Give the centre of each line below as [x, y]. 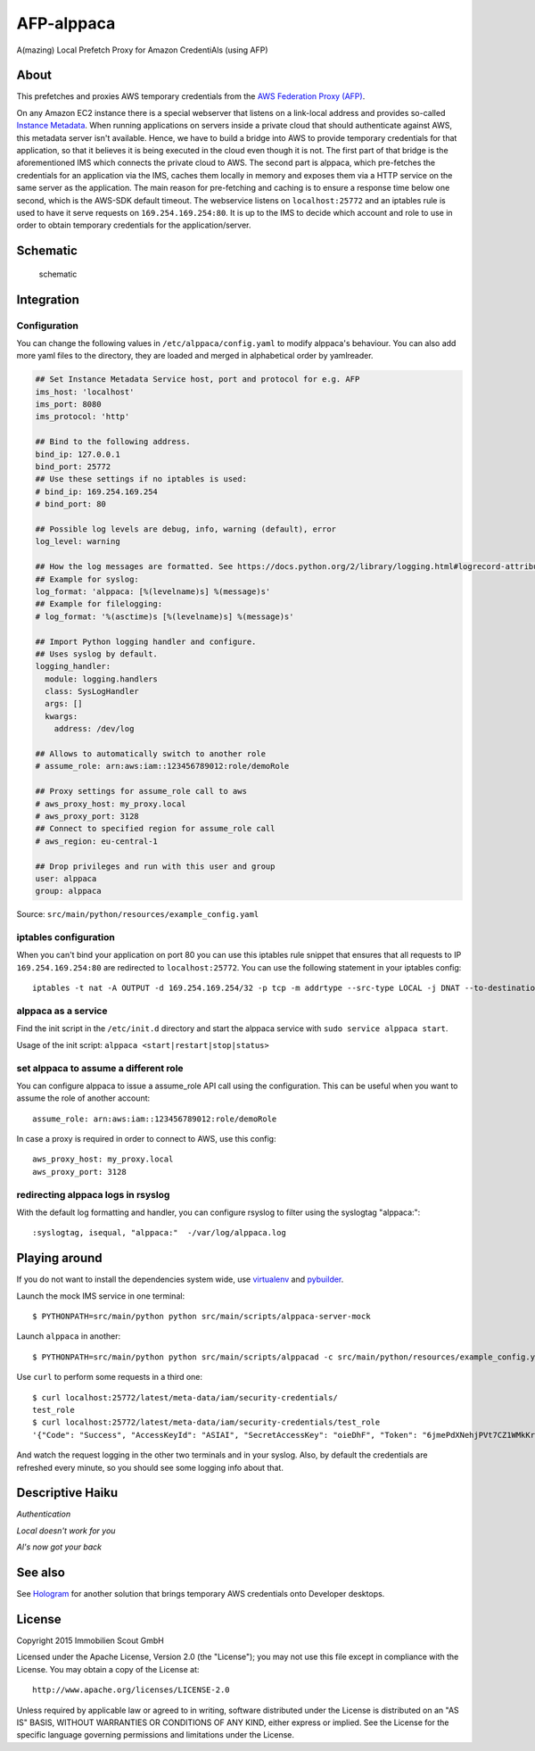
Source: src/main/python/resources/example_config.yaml [138, 914]
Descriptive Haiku [67, 1493]
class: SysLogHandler [92, 692]
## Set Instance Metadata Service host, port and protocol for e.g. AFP [198, 380]
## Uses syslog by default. [96, 654]
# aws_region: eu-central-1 [96, 841]
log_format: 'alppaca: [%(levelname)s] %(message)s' [153, 591]
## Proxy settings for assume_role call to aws [141, 791]
